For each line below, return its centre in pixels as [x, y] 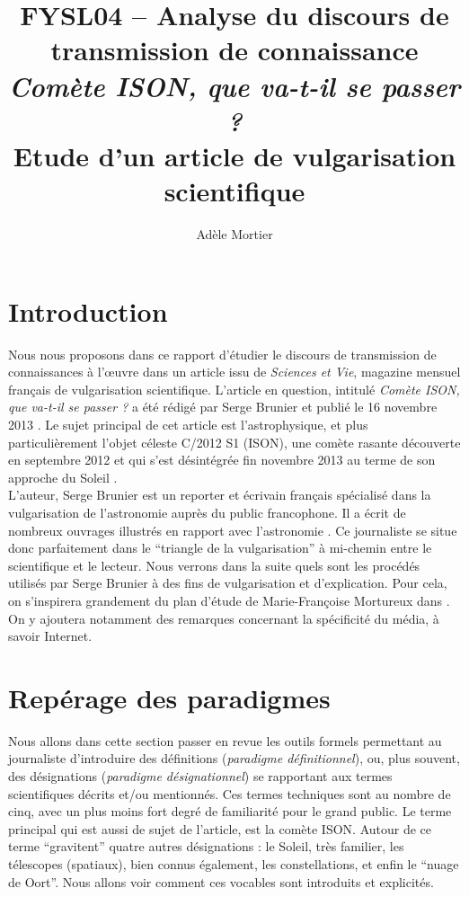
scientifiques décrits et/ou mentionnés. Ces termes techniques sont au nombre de [230, 793]
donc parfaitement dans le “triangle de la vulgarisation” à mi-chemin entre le [220, 548]
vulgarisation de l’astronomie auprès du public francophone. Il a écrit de [207, 512]
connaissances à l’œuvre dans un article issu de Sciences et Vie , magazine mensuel [234, 372]
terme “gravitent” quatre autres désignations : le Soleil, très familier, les [206, 846]
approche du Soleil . [63, 477]
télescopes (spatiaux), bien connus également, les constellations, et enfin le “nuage [234, 863]
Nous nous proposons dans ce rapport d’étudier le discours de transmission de [222, 354]
